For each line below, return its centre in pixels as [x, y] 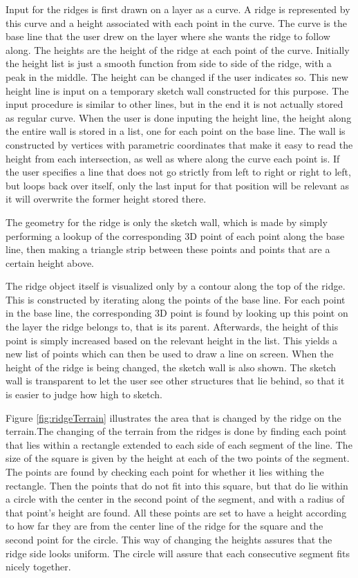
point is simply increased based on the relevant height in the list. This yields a [172, 340]
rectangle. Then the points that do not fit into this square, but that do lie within [177, 485]
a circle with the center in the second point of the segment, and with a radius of [175, 499]
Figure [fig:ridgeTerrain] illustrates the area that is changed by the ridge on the [173, 417]
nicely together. [38, 567]
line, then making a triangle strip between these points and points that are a [168, 249]
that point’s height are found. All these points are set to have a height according [176, 512]
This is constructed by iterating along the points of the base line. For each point [176, 299]
